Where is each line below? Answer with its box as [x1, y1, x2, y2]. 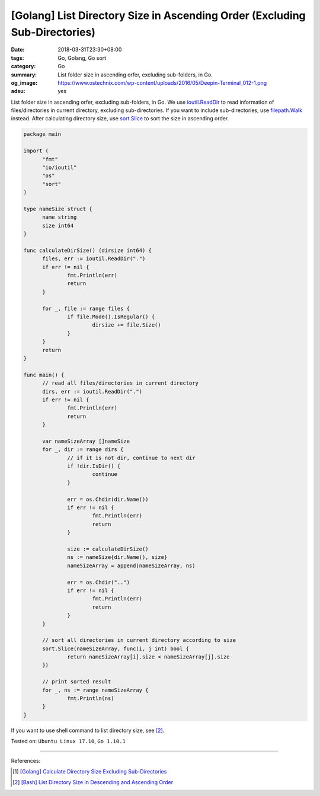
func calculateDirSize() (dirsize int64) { [23, 247, 152, 254]
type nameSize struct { [23, 205, 93, 212]
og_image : [11, 79, 38, 86]
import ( [23, 148, 49, 154]
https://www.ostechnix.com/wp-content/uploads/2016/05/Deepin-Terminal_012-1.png [57, 79, 267, 86]
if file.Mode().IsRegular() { [67, 314, 155, 320]
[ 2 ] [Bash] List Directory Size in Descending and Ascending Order [12, 779, 174, 786]
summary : [11, 71, 37, 78]
